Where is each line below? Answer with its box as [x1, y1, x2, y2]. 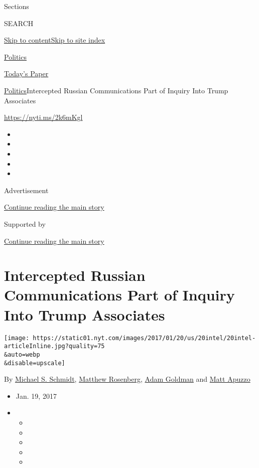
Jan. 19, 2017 [16, 390, 57, 401]
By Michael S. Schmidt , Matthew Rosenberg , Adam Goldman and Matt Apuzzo [4, 374, 250, 384]
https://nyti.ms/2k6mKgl [4, 112, 83, 122]
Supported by [4, 218, 46, 229]
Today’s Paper [4, 68, 49, 79]
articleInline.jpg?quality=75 [4, 343, 105, 350]
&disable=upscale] [4, 359, 65, 367]
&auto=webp [4, 351, 40, 358]
